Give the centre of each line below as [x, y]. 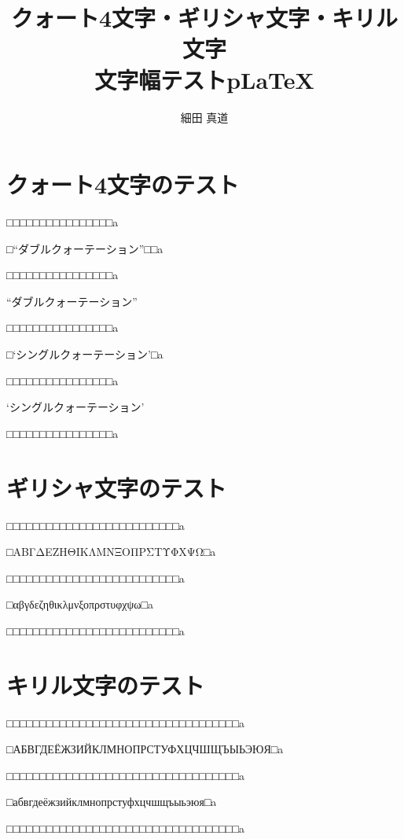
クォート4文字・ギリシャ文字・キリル [204, 18]
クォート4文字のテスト [123, 184]
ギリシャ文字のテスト [117, 487]
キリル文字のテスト [106, 684]
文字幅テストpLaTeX [204, 79]
